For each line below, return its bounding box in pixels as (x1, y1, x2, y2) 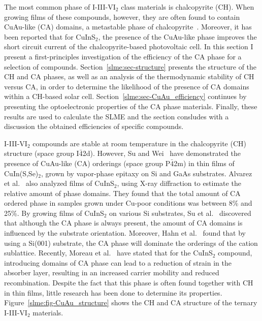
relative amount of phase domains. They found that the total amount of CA (4, 187, 241, 198)
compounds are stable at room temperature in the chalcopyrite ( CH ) (32, 138, 246, 148)
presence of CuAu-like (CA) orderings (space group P (4, 157, 171, 168)
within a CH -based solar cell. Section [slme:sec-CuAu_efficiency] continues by (4, 91, 247, 102)
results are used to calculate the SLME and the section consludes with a (4, 111, 229, 121)
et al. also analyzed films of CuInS (4, 178, 114, 188)
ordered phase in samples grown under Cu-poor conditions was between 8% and (4, 198, 252, 208)
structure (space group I (4, 148, 79, 158)
